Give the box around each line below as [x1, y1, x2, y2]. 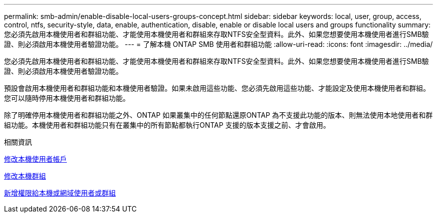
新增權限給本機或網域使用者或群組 [4, 189, 116, 197]
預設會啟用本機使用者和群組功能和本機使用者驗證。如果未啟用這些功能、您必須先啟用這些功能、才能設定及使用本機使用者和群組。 [4, 84, 430, 92]
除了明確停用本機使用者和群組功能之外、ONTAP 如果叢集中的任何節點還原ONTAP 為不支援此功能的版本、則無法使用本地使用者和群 [4, 111, 433, 119]
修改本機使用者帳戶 [4, 155, 67, 163]
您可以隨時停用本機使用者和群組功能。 [4, 94, 130, 102]
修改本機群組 [4, 172, 46, 180]
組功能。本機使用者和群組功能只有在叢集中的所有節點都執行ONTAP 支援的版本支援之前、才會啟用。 [4, 121, 330, 129]
